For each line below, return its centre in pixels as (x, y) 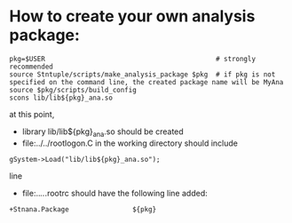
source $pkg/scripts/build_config (73, 90)
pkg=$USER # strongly (132, 59)
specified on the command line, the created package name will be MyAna (146, 82)
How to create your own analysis (132, 16)
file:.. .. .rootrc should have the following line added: (114, 193)
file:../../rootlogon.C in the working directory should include (130, 143)
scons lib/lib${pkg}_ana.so (61, 98)
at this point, (32, 114)
